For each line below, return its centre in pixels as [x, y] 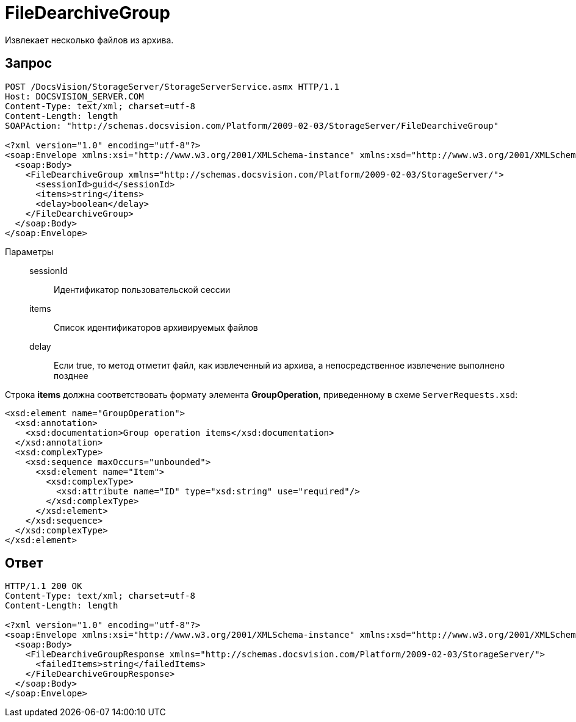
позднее [71, 375]
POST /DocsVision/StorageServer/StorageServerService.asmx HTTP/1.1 [172, 86]
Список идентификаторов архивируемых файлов [156, 327]
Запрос [29, 63]
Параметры [29, 251]
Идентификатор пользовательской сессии [142, 289]
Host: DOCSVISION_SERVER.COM [74, 96]
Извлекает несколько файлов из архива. [89, 40]
